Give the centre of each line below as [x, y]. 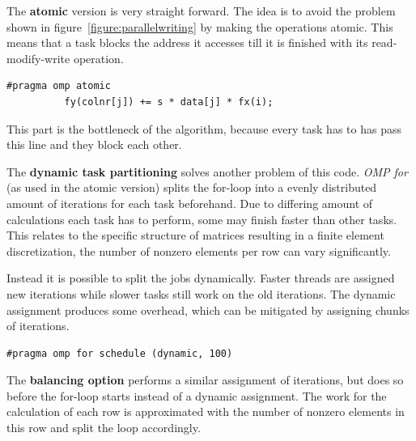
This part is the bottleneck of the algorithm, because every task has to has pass [204, 128]
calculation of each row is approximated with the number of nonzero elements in [206, 411]
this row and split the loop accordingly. [104, 428]
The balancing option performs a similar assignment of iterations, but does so [205, 380]
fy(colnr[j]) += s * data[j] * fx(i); [169, 102]
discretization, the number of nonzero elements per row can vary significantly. [199, 250]
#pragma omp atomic [59, 86]
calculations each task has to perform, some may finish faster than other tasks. [202, 219]
